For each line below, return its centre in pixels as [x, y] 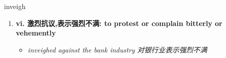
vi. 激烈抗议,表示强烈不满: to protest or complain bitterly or [119, 23]
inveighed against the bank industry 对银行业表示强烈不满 [117, 49]
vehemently [36, 33]
